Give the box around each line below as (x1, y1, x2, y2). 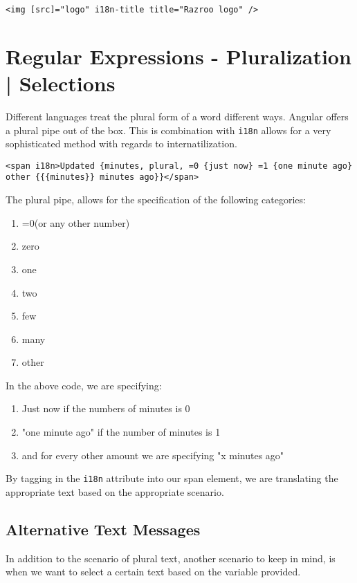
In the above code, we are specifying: (6, 378, 162, 392)
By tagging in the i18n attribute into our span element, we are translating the (6, 471, 338, 485)
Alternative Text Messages (6, 518, 201, 539)
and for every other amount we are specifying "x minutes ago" (21, 447, 284, 462)
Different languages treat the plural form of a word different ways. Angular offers (6, 109, 349, 123)
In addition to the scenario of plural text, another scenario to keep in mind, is (6, 550, 336, 565)
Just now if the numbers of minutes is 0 (21, 401, 190, 416)
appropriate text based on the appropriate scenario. (6, 484, 224, 499)
